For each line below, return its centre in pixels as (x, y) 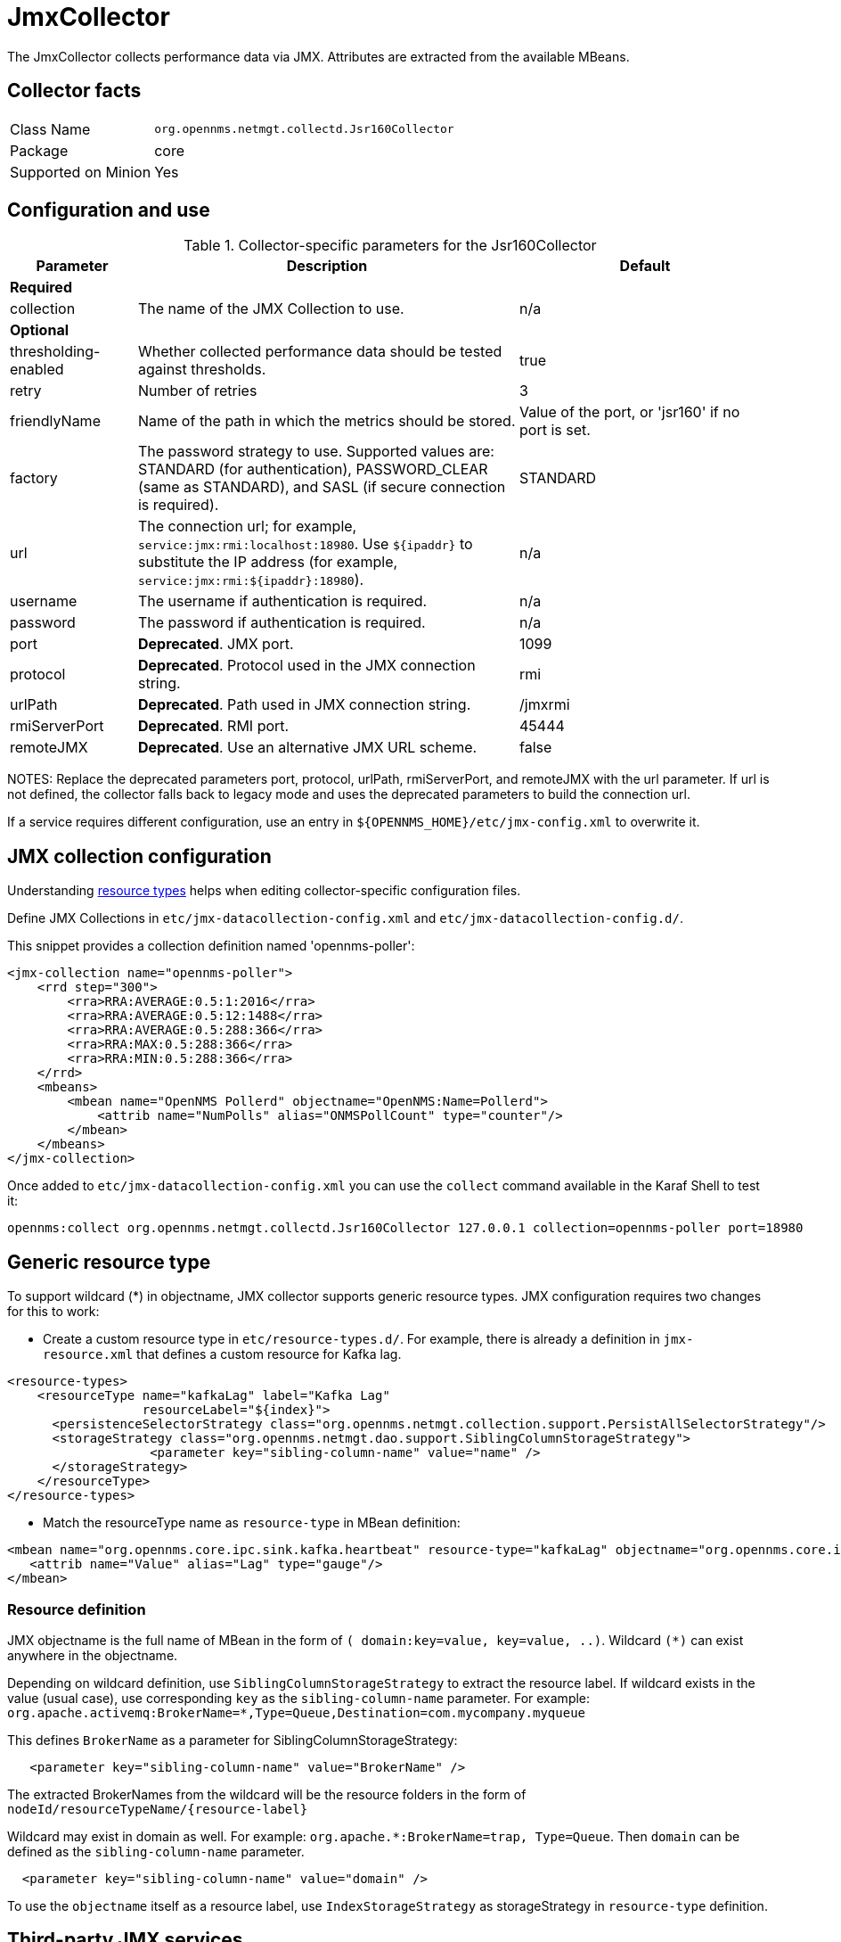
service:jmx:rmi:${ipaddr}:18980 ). (251, 580)
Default (645, 266)
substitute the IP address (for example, (268, 562)
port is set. (555, 430)
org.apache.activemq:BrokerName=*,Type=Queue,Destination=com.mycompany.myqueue (297, 1712)
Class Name (50, 129)
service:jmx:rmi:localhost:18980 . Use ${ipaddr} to (305, 544)
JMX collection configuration (139, 856)
